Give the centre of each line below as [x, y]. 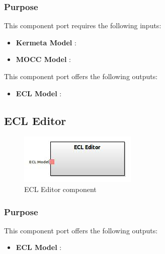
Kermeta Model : [46, 42]
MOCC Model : [43, 59]
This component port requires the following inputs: [83, 25]
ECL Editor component [60, 189]
